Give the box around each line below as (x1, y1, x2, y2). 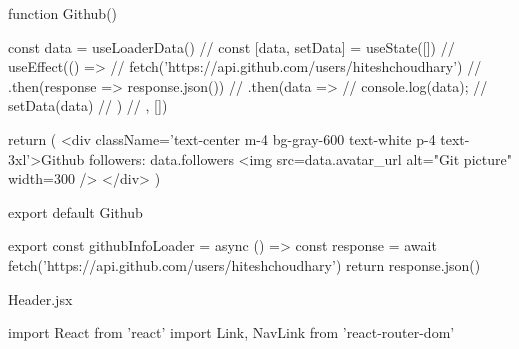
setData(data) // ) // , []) (8, 95, 168, 116)
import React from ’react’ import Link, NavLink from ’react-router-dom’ (8, 322, 455, 343)
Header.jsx (8, 288, 73, 309)
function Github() (8, 3, 118, 23)
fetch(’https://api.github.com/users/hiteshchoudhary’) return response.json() (8, 254, 481, 275)
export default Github (8, 201, 143, 222)
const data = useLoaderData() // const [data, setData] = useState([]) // (8, 36, 455, 57)
